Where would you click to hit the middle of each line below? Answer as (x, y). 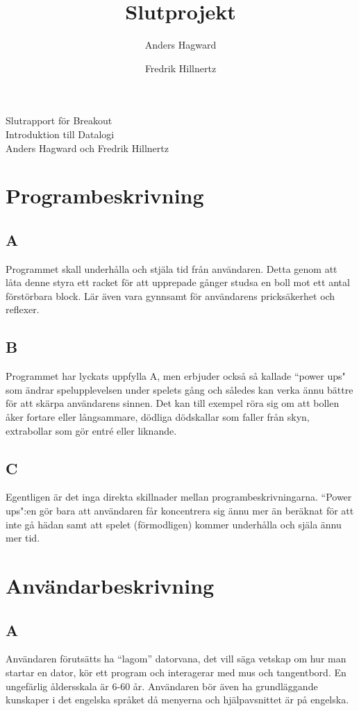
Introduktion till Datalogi (60, 134)
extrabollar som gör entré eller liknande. (91, 430)
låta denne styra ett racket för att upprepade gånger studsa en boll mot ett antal (178, 282)
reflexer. (23, 309)
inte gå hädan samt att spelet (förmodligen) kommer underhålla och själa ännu (174, 524)
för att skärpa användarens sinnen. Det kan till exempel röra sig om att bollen (173, 403)
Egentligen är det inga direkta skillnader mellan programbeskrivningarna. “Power (179, 497)
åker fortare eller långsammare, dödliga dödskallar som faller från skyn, (158, 417)
